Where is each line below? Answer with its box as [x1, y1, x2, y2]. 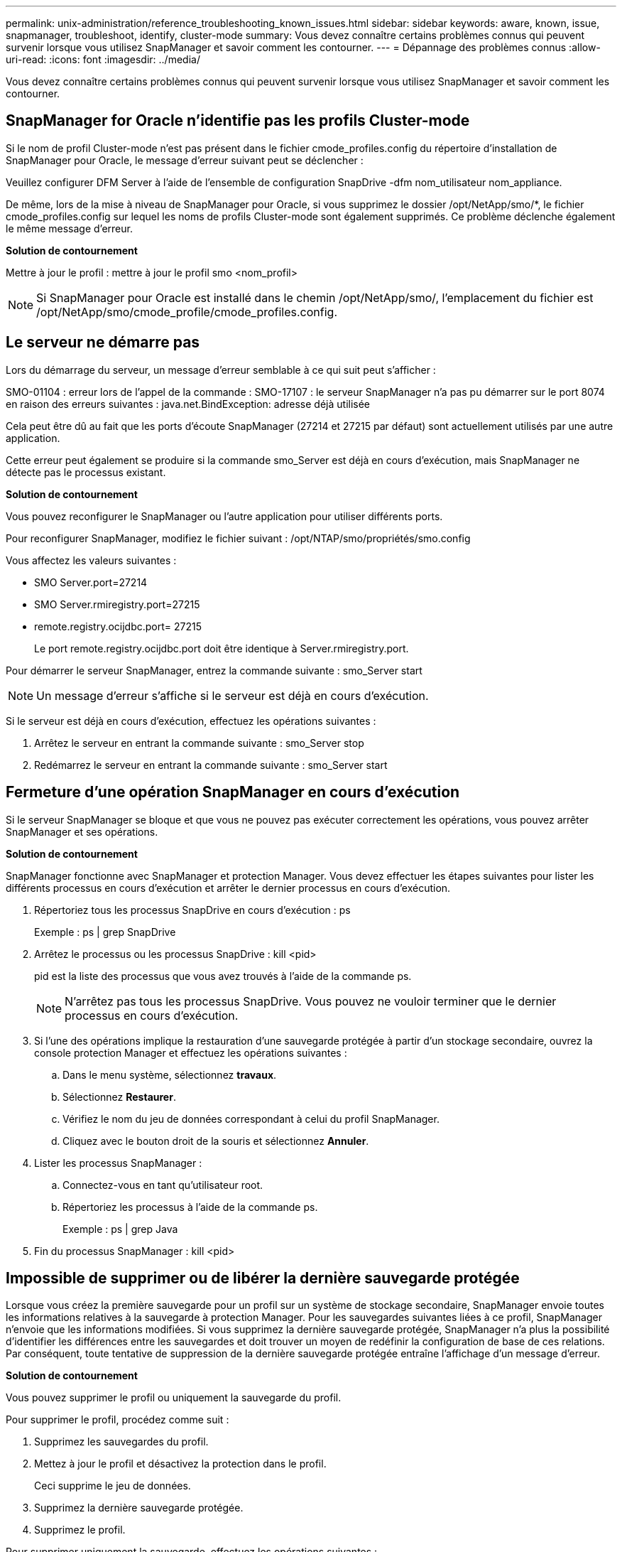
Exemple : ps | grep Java [62, 1222, 178, 1235]
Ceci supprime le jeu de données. [34, 1480, 191, 1492]
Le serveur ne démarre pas [6, 333, 200, 352]
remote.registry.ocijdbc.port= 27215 [34, 620, 202, 632]
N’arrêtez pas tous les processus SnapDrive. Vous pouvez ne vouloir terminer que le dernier [65, 993, 557, 1008]
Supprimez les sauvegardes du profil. [34, 1435, 209, 1448]
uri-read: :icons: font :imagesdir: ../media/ [6, 53, 200, 65]
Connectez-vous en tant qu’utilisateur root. [62, 1178, 263, 1191]
